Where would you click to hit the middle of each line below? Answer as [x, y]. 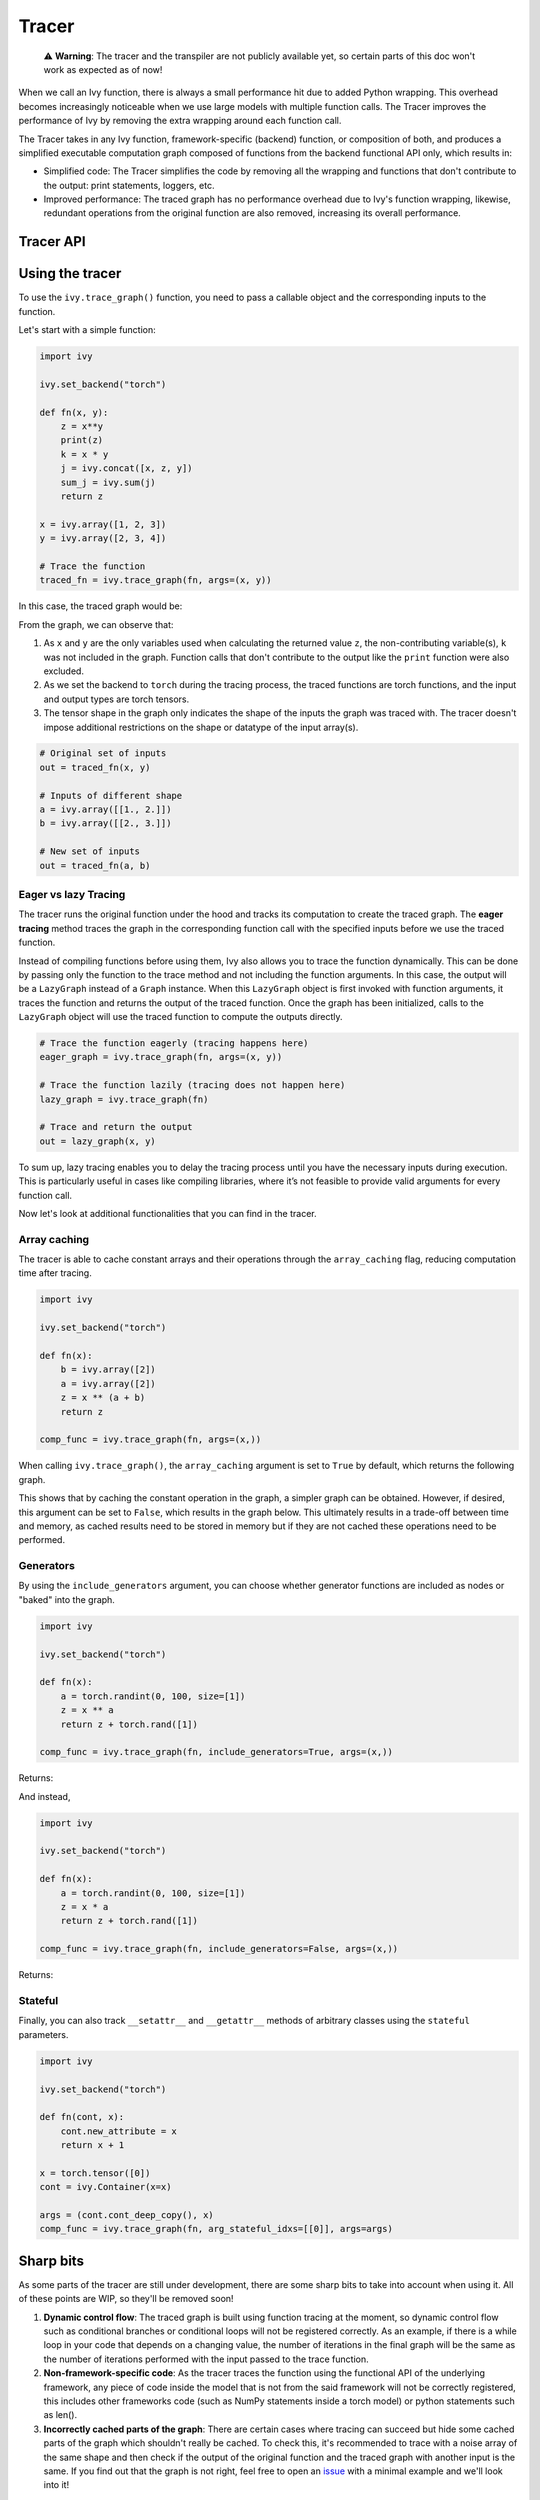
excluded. [64, 671]
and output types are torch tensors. [116, 699]
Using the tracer [70, 273]
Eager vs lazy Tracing [72, 894]
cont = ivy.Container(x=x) [105, 2187]
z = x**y [82, 426]
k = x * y [84, 454]
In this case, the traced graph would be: [100, 606]
